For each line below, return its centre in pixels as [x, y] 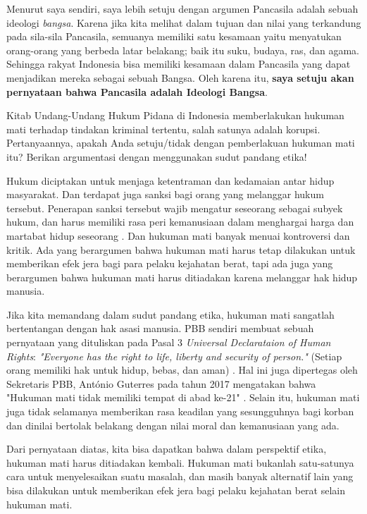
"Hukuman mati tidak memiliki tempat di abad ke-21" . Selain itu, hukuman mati [183, 397]
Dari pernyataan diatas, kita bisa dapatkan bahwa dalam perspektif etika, [167, 449]
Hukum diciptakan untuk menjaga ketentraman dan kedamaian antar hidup [170, 180]
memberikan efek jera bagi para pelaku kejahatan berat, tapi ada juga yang [170, 263]
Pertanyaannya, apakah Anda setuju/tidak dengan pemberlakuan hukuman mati [181, 143]
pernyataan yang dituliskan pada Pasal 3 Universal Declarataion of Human [169, 342]
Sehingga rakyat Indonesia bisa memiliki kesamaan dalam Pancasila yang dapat [179, 64]
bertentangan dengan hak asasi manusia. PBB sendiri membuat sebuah [160, 328]
